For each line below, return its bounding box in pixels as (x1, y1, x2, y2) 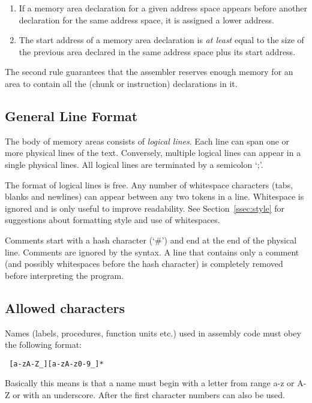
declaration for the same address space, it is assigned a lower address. (19, 13, 274, 26)
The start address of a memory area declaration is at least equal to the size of (19, 34, 304, 46)
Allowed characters (5, 298, 125, 317)
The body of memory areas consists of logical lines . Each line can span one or (5, 134, 290, 147)
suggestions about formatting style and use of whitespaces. (5, 213, 220, 226)
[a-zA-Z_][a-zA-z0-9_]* (9, 359, 104, 368)
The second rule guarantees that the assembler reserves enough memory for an (5, 65, 293, 78)
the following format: (5, 338, 82, 351)
